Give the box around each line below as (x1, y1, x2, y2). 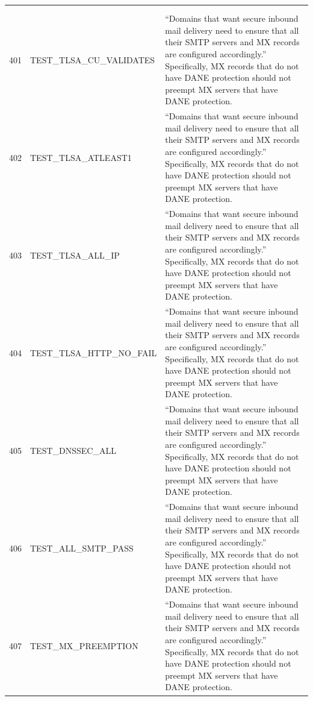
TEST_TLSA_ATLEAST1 (30, 151, 132, 163)
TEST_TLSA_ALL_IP (30, 248, 120, 261)
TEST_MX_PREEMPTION (30, 639, 138, 652)
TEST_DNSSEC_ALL (30, 444, 116, 456)
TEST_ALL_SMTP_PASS (30, 541, 134, 554)
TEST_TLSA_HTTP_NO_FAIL (30, 346, 157, 359)
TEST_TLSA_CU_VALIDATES (30, 53, 155, 66)
